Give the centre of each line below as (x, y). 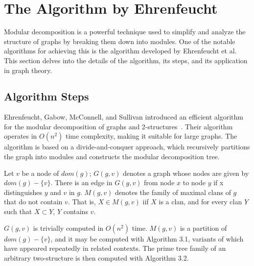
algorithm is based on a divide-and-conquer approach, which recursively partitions (127, 147)
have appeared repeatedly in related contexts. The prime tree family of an (115, 248)
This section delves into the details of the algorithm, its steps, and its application (126, 60)
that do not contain (33, 202)
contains (76, 211)
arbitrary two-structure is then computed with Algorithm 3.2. (96, 257)
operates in (21, 136)
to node (194, 182)
